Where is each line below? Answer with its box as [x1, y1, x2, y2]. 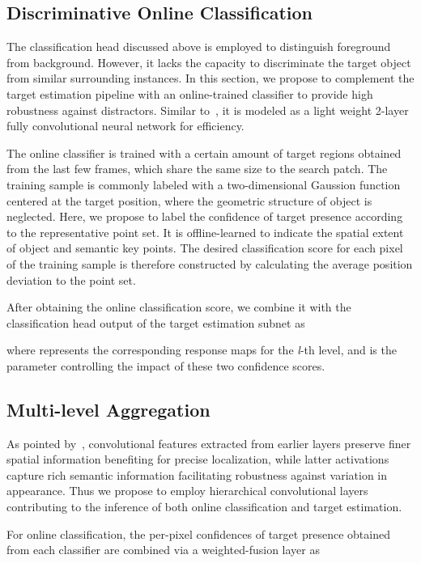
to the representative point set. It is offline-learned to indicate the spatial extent [6, 223, 404, 240]
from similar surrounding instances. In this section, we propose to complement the [6, 70, 415, 87]
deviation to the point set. [6, 271, 136, 288]
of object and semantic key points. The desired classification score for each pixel [6, 239, 403, 256]
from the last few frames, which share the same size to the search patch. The [6, 160, 388, 177]
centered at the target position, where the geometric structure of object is [6, 192, 372, 209]
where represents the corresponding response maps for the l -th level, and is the [6, 341, 397, 358]
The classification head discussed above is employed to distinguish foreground [6, 38, 391, 55]
